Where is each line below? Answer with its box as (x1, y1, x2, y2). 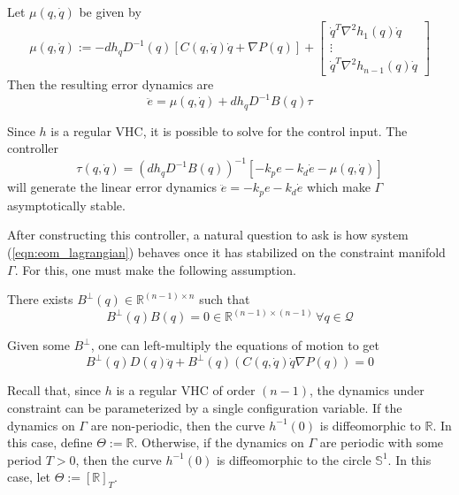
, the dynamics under (310, 381, 425, 400)
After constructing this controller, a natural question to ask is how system (7, 225, 409, 244)
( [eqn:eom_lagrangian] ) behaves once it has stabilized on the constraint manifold (7, 243, 446, 261)
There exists (7, 290, 73, 308)
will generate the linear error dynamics (7, 178, 218, 196)
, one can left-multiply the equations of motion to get (90, 336, 380, 354)
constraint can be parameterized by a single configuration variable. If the (7, 398, 402, 416)
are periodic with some (319, 433, 444, 452)
